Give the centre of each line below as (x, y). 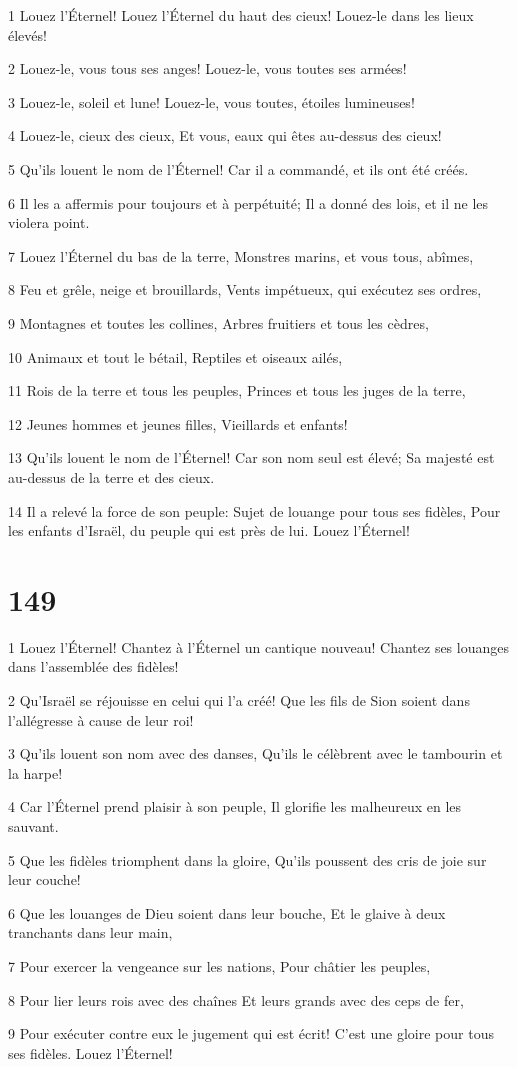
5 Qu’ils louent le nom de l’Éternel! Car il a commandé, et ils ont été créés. (238, 168)
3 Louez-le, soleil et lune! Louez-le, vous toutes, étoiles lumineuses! (211, 101)
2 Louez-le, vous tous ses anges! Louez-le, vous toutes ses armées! (207, 68)
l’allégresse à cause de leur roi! (101, 719)
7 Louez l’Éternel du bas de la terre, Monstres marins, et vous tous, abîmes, (241, 255)
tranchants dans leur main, (90, 932)
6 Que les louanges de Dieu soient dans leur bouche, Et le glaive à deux (227, 912)
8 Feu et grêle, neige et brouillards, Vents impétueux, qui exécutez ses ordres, (245, 289)
